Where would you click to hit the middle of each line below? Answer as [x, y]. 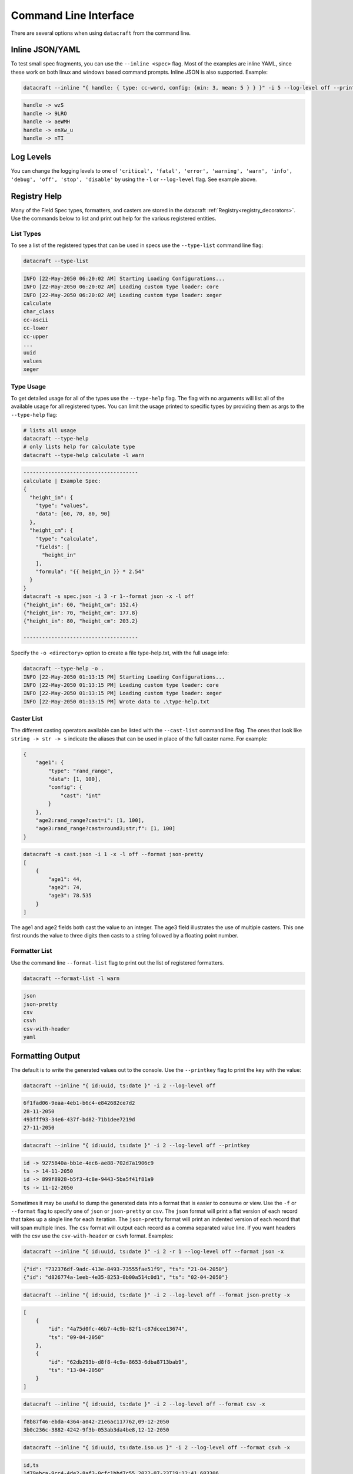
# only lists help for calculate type [79, 447]
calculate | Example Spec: [62, 481]
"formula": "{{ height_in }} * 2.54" [90, 572]
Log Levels [31, 157]
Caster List [27, 719]
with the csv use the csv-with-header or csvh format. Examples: [92, 1236]
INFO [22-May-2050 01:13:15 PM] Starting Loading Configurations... [124, 677]
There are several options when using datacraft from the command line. [101, 33]
